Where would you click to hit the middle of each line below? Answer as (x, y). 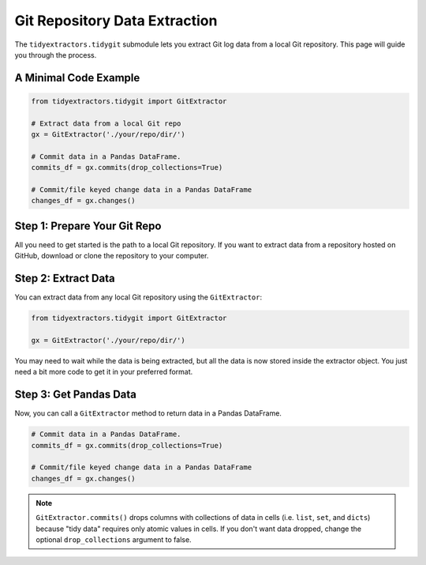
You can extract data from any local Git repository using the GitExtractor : (138, 297)
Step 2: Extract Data (65, 279)
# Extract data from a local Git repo (106, 123)
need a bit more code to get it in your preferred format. (104, 372)
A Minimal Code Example (77, 78)
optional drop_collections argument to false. (114, 540)
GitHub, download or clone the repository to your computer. (112, 256)
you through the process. (56, 55)
